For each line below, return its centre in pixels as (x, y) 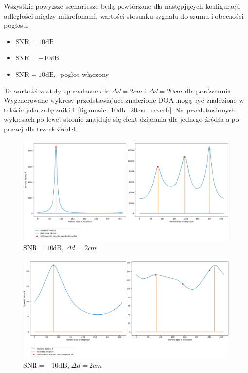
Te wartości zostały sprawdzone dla (57, 90)
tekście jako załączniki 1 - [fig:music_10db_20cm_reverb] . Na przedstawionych (120, 109)
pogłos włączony (85, 74)
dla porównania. (209, 90)
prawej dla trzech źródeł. (41, 128)
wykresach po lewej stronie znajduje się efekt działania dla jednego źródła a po (122, 119)
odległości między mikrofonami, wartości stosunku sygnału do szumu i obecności (124, 15)
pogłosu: (17, 25)
